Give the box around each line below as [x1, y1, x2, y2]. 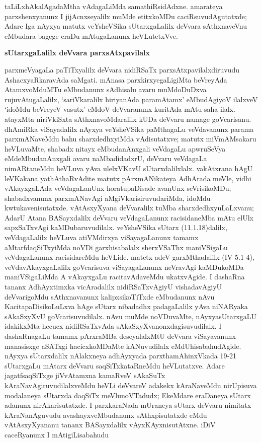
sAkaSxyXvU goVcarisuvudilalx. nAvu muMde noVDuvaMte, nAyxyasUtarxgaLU [5, 311, 256, 321]
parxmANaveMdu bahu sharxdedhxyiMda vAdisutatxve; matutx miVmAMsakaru [5, 133, 256, 144]
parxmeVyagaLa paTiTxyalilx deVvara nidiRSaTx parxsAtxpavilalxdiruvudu [5, 64, 240, 75]
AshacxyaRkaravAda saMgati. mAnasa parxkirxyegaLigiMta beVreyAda [5, 74, 227, 85]
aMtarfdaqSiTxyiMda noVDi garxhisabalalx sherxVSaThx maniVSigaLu [5, 242, 228, 252]
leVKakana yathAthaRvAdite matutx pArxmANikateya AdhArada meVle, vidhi [5, 173, 251, 183]
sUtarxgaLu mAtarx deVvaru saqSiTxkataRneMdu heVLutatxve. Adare [5, 360, 225, 371]
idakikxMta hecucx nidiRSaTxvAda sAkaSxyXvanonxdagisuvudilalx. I [5, 321, 222, 331]
